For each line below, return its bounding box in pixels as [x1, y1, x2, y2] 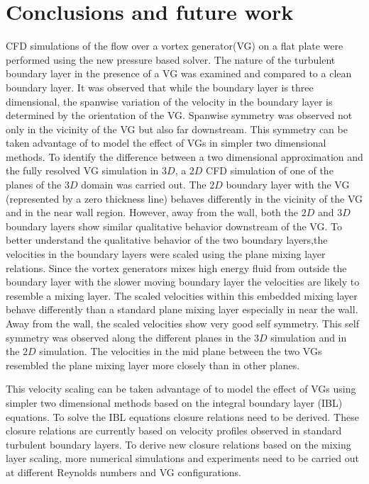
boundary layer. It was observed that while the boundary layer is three [6, 79, 314, 94]
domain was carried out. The [81, 177, 206, 192]
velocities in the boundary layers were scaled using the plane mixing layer [6, 247, 326, 261]
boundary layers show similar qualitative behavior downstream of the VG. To [6, 218, 342, 233]
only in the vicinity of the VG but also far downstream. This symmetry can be [6, 121, 348, 136]
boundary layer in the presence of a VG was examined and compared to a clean [6, 66, 352, 81]
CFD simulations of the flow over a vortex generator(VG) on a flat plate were [6, 38, 343, 53]
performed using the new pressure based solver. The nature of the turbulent [6, 52, 336, 67]
